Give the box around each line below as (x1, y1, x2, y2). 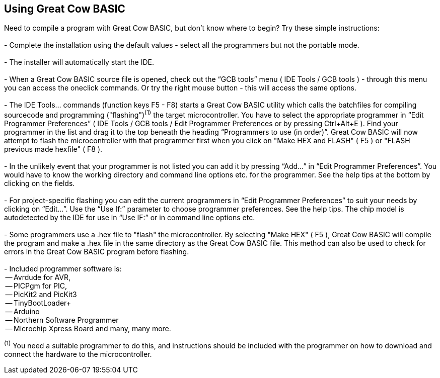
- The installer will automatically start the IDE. (4, 58, 154, 67)
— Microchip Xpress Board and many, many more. (5, 324, 171, 333)
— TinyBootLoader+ (5, 299, 71, 308)
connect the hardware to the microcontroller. (4, 349, 152, 358)
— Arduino (5, 307, 40, 316)
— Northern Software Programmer (5, 316, 119, 325)
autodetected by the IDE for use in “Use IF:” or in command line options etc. (4, 213, 255, 222)
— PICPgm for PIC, (5, 281, 67, 291)
